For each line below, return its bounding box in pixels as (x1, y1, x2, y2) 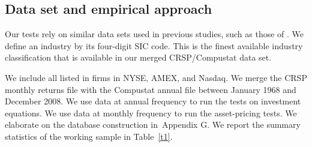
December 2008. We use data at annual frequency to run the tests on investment (5, 95, 301, 107)
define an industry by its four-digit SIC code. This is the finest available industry (5, 39, 303, 52)
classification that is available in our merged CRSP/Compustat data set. (5, 51, 272, 64)
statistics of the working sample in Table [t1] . (5, 130, 173, 142)
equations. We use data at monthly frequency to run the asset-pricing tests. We (5, 106, 297, 119)
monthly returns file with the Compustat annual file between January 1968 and (5, 83, 296, 95)
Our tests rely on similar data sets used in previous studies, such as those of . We (5, 28, 304, 40)
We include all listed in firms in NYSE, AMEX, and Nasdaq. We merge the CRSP (5, 71, 307, 83)
